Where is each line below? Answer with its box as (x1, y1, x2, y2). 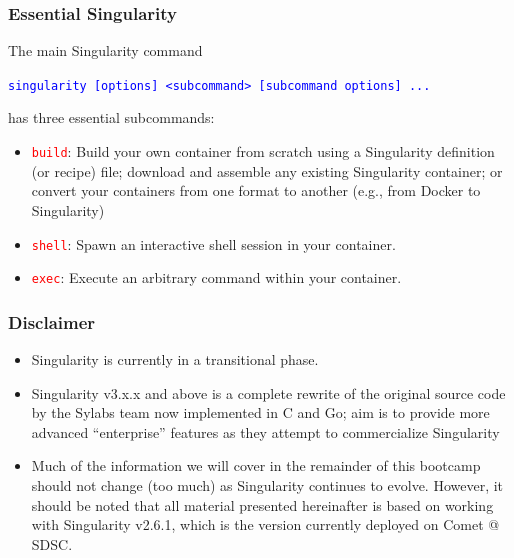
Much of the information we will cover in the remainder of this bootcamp (31, 455, 481, 476)
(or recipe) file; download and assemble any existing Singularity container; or (31, 160, 503, 181)
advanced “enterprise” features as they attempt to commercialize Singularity (31, 421, 500, 442)
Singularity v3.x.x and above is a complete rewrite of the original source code (31, 382, 506, 403)
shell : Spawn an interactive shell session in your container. (31, 233, 396, 254)
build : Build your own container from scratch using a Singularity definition (31, 141, 495, 162)
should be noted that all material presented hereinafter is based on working (31, 494, 494, 515)
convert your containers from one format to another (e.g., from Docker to (31, 180, 481, 201)
